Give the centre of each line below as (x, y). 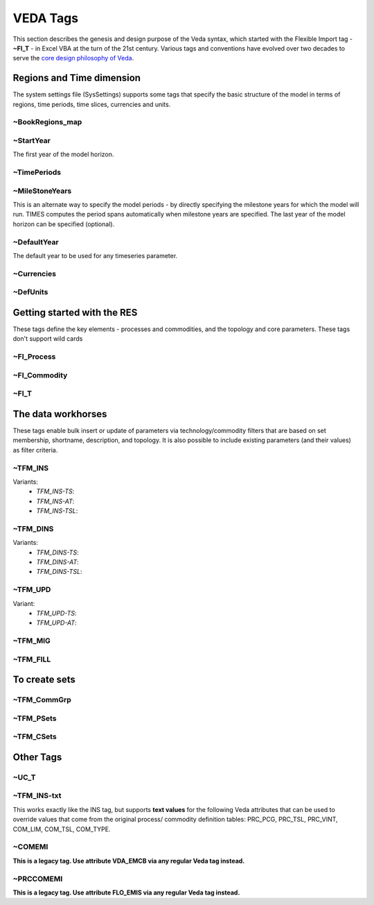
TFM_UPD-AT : (56, 623)
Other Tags (37, 757)
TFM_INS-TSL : (57, 511)
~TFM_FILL (32, 659)
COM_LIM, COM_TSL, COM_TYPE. (62, 829)
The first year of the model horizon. (63, 154)
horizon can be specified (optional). (64, 224)
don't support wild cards (48, 339)
